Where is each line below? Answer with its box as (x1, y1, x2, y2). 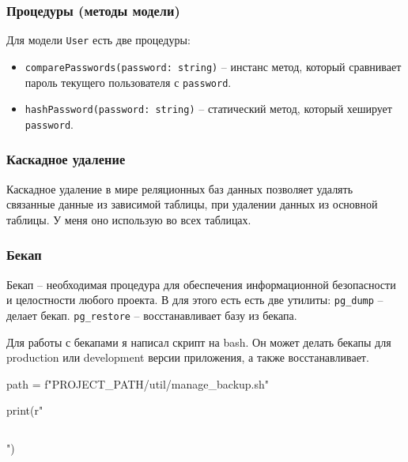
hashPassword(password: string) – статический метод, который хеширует (25, 100, 392, 117)
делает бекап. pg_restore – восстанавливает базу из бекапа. (6, 306, 297, 323)
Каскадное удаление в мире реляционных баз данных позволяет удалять (6, 180, 353, 197)
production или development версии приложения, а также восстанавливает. (6, 349, 369, 366)
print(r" (6, 402, 43, 419)
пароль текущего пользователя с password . (25, 73, 232, 90)
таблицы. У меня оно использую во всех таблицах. (6, 211, 251, 227)
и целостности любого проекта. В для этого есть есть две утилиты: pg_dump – (6, 291, 383, 308)
